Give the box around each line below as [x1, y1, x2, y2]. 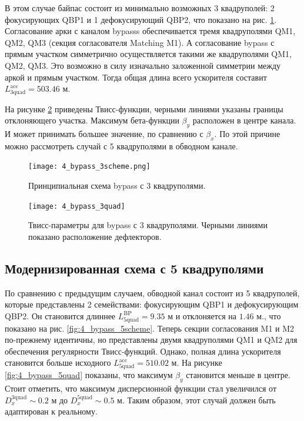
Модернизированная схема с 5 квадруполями [5, 259, 264, 277]
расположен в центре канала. [192, 114, 296, 126]
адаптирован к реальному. [5, 405, 98, 417]
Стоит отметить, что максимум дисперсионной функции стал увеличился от [5, 382, 277, 394]
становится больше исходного [5, 356, 111, 369]
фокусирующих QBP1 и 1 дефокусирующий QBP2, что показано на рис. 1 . [5, 13, 277, 25]
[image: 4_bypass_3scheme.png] [28, 162, 151, 171]
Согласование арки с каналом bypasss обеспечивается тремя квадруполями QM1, [5, 25, 296, 37]
